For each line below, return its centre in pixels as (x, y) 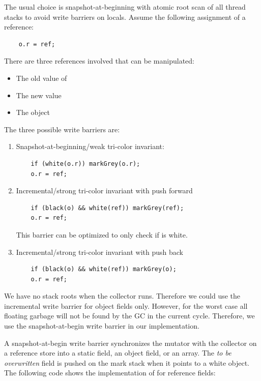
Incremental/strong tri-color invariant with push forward (104, 190)
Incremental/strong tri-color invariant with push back (99, 252)
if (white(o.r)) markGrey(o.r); (85, 164)
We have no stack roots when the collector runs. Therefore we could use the (122, 296)
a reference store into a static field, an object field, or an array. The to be (118, 353)
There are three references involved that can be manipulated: (99, 61)
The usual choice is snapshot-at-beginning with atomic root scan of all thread (125, 7)
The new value (39, 95)
